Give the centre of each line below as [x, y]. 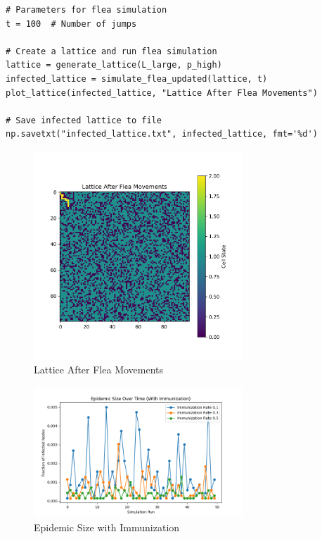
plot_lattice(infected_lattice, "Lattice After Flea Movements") [162, 93]
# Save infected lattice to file [84, 120]
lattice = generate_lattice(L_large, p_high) [114, 65]
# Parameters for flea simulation [86, 10]
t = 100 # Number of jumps [71, 24]
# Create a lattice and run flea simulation [111, 51]
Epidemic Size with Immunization [107, 527]
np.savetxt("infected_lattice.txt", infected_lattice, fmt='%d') [162, 134]
